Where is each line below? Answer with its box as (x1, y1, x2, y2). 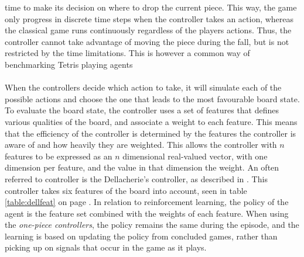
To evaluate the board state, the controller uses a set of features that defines (5, 104, 279, 116)
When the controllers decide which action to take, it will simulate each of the (5, 81, 282, 93)
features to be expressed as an (5, 150, 112, 162)
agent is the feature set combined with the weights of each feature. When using (5, 207, 289, 219)
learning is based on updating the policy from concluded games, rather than (5, 230, 278, 242)
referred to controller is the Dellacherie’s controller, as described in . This (5, 172, 268, 185)
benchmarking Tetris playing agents (5, 58, 133, 70)
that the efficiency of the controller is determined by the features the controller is (5, 127, 296, 139)
